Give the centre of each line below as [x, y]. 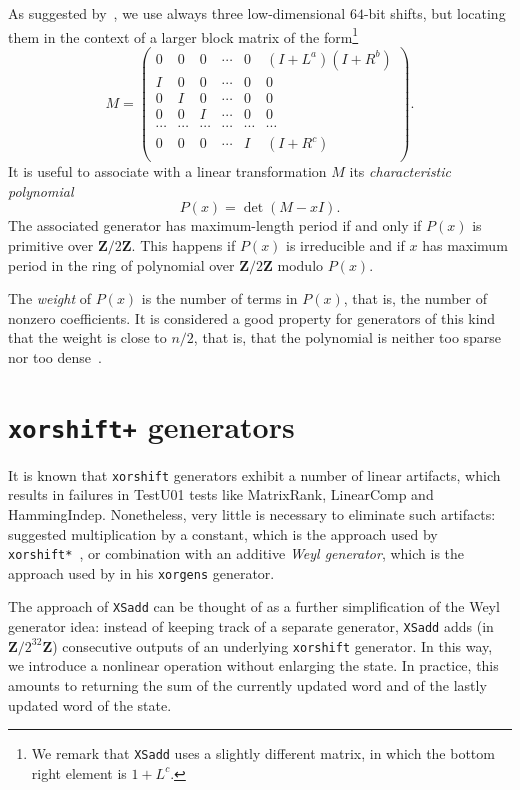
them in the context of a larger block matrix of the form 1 [183, 35]
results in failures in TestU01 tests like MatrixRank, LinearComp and [221, 494]
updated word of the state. [90, 704]
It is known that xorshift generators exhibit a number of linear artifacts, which [254, 474]
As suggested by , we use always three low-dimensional [177, 13]
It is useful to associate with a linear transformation [167, 171]
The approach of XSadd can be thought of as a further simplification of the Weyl [254, 606]
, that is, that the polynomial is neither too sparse [347, 337]
